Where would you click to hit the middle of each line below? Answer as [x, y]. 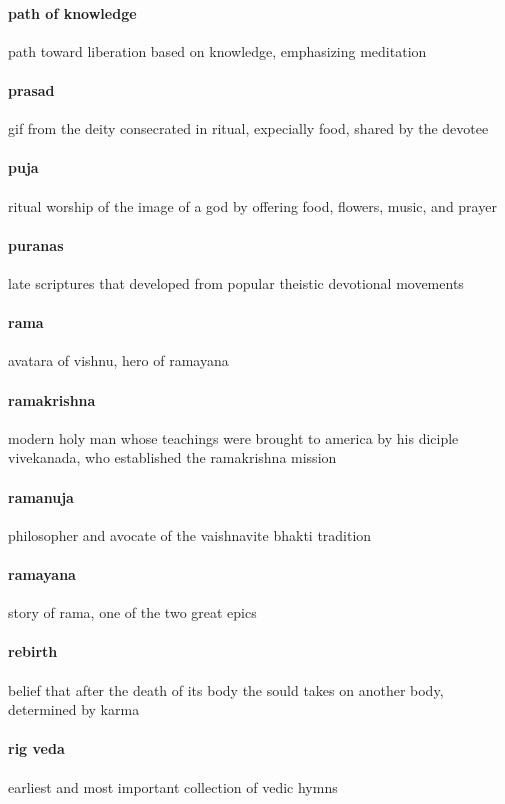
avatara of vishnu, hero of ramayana [118, 360]
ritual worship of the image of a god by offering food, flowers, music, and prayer [252, 205]
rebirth [33, 651]
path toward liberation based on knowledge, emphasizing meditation [217, 50]
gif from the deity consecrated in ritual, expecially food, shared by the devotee [248, 128]
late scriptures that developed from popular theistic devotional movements [236, 282]
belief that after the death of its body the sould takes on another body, [226, 689]
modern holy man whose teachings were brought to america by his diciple [233, 437]
